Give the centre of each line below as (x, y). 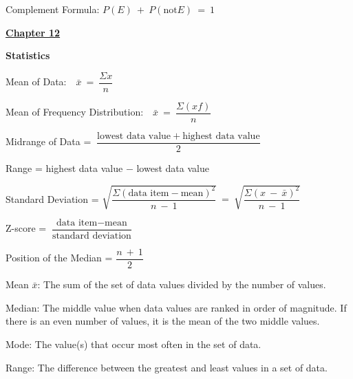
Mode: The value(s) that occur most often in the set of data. (133, 344)
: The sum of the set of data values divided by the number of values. (182, 284)
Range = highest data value (64, 167)
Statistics (28, 55)
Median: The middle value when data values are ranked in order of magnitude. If (176, 307)
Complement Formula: (53, 9)
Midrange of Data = (49, 141)
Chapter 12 (33, 32)
